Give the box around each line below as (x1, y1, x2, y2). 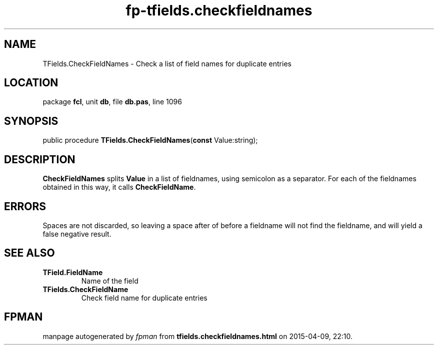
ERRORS (4, 200, 46, 213)
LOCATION (4, 76, 58, 89)
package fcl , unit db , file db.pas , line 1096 (42, 97, 182, 106)
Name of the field (81, 276, 138, 285)
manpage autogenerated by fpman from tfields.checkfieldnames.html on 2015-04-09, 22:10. (42, 332, 352, 341)
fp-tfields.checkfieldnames (125, 2, 312, 19)
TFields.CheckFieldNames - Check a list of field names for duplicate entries (42, 59, 291, 68)
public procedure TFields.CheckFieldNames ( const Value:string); (42, 136, 258, 145)
